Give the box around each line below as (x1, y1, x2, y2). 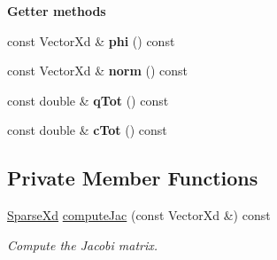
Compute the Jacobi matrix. (7, 235, 158, 254)
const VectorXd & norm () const (7, 61, 189, 80)
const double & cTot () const (7, 121, 167, 139)
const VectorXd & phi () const (7, 31, 175, 50)
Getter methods (7, 2, 106, 20)
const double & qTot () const (7, 91, 169, 109)
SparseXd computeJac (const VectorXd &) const (7, 206, 271, 225)
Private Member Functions (7, 164, 258, 192)
